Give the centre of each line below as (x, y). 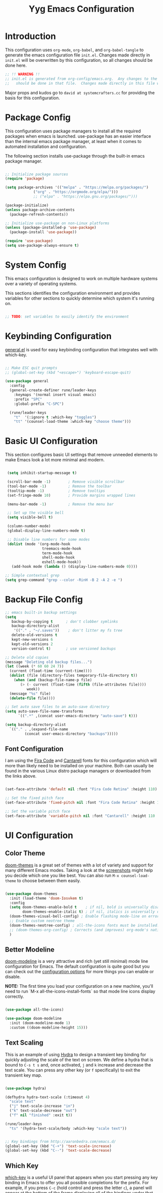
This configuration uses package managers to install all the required (73, 131)
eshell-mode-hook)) (62, 562)
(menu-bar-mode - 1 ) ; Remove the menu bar (60, 504)
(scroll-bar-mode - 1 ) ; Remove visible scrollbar (66, 482)
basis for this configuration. (33, 98)
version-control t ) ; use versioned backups (64, 649)
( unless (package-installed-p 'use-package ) (51, 228)
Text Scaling (24, 1043)
